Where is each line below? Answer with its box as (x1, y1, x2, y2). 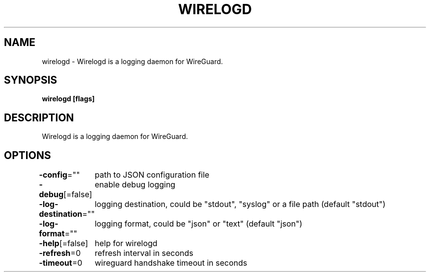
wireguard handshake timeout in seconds (94, 258, 247, 268)
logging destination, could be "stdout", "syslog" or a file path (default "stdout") (94, 199, 386, 209)
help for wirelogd (94, 238, 158, 249)
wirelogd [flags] (42, 94, 95, 103)
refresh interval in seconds (94, 248, 193, 258)
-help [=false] (39, 238, 88, 249)
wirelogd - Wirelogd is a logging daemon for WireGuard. (42, 57, 223, 66)
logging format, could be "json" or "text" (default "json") (94, 219, 302, 229)
